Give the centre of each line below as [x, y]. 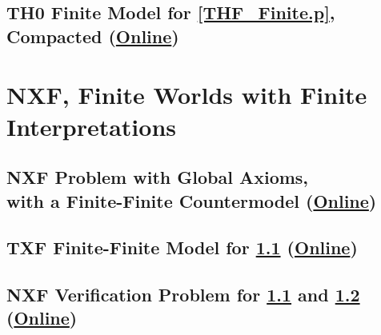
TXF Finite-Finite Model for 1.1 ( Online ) [182, 247]
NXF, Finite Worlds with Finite [187, 95]
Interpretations [91, 126]
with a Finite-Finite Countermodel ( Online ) [192, 200]
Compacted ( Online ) [93, 36]
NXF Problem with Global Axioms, [158, 177]
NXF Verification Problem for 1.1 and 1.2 [183, 295]
